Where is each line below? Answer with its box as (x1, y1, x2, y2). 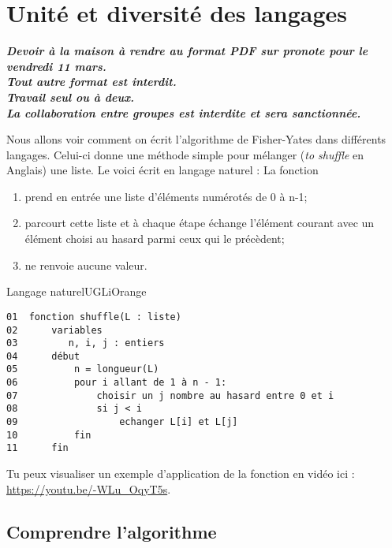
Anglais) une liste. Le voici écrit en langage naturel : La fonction (6, 162, 319, 178)
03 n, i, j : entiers (6, 337, 165, 349)
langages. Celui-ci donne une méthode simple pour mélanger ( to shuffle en (6, 146, 364, 162)
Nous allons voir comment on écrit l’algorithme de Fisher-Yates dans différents (6, 131, 386, 147)
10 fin (6, 429, 91, 441)
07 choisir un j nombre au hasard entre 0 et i (6, 390, 334, 401)
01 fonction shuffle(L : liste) (6, 311, 181, 322)
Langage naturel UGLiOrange (6, 283, 147, 300)
